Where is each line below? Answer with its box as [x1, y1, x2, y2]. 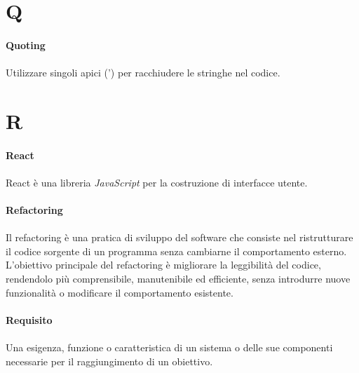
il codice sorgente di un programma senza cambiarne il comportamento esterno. [6, 243, 347, 258]
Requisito [6, 312, 53, 327]
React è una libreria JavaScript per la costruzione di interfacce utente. [6, 175, 308, 189]
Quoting [6, 37, 46, 52]
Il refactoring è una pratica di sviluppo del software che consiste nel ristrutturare [6, 230, 353, 245]
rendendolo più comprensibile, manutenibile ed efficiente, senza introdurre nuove [6, 271, 351, 286]
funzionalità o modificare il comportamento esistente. [6, 285, 233, 299]
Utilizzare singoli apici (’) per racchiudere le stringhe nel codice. [6, 65, 280, 80]
